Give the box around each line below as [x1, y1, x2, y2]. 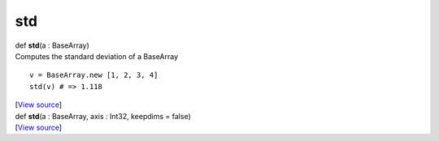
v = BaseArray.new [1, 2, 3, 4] [29, 70, 159, 80]
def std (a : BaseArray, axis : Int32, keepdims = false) [15, 111, 191, 121]
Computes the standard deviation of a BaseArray [15, 51, 179, 61]
